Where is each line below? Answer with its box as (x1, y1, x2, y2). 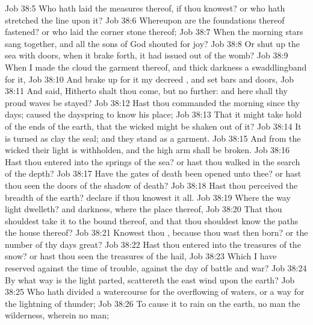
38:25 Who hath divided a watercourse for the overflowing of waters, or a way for (5, 285, 305, 298)
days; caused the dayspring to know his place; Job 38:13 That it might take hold (5, 108, 302, 121)
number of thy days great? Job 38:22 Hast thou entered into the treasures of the (5, 238, 301, 250)
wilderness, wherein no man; (5, 309, 109, 321)
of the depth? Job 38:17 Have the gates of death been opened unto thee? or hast (5, 167, 302, 180)
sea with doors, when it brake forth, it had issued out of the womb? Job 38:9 (5, 49, 288, 62)
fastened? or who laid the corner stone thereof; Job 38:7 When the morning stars (5, 25, 303, 38)
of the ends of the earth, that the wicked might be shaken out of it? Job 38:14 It (5, 119, 302, 132)
